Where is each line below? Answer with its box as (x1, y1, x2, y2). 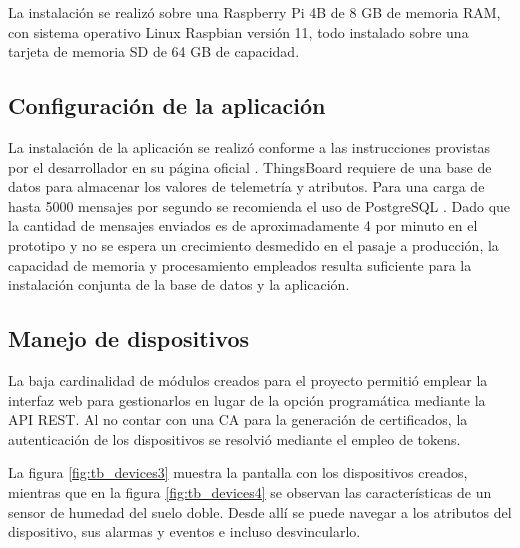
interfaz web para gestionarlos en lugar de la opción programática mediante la (8, 389, 486, 410)
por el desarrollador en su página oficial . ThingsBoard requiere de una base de (8, 156, 492, 177)
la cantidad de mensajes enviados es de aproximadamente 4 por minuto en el (8, 215, 478, 236)
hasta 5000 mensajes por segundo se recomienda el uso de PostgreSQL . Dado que (8, 195, 511, 216)
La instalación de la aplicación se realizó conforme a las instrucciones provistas (8, 136, 490, 157)
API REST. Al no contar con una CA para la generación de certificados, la (8, 409, 468, 430)
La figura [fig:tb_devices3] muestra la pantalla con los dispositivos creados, (8, 462, 468, 483)
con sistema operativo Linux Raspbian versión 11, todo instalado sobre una (8, 21, 469, 42)
